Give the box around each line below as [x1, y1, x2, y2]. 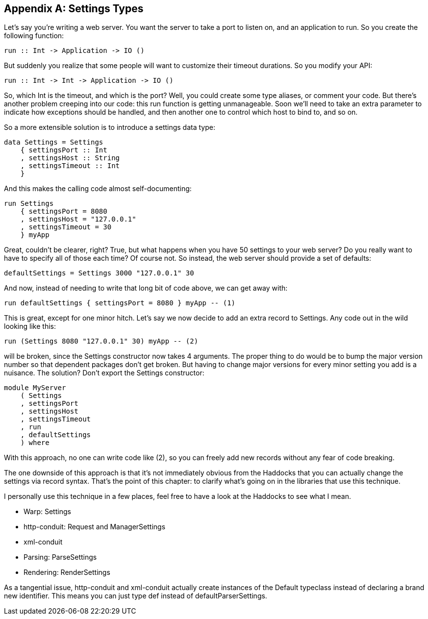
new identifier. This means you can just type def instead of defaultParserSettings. [4, 592, 267, 600]
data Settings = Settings [4, 138, 103, 147]
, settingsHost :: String [20, 154, 120, 162]
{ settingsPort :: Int [20, 146, 107, 154]
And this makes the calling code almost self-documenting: [4, 184, 192, 193]
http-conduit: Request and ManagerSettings [24, 522, 166, 531]
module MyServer [4, 384, 66, 392]
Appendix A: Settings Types [4, 2, 144, 15]
